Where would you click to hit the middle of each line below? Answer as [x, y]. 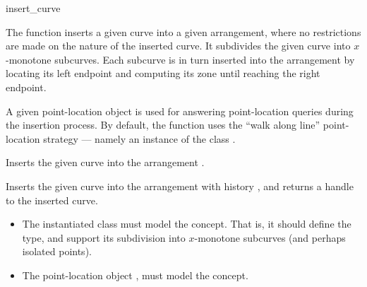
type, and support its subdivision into [104, 237]
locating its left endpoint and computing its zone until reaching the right [163, 73]
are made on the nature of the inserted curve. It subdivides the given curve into [178, 46]
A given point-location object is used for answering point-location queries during [180, 111]
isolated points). [57, 251]
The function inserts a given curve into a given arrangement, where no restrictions [183, 31]
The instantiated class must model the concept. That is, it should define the [187, 224]
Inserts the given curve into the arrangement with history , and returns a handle [180, 186]
